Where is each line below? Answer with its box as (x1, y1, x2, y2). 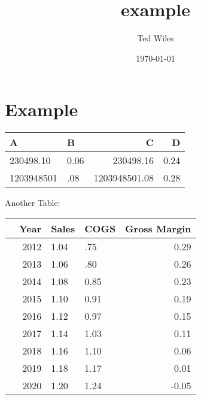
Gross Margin (125, 221, 191, 235)
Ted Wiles (137, 32, 174, 44)
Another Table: (5, 196, 60, 209)
